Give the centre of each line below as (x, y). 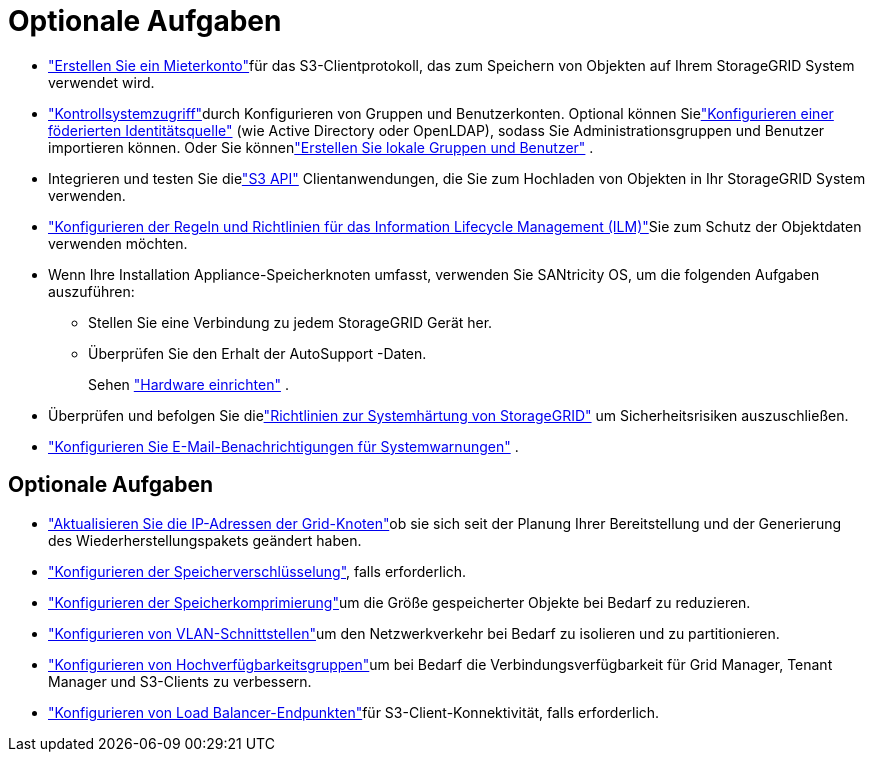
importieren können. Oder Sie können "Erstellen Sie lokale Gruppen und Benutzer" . (321, 147)
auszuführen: (91, 291)
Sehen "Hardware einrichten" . (188, 384)
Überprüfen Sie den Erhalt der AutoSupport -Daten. (257, 353)
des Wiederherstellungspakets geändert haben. (205, 540)
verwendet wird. (101, 82)
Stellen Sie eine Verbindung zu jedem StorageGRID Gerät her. (290, 322)
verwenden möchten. (118, 243)
